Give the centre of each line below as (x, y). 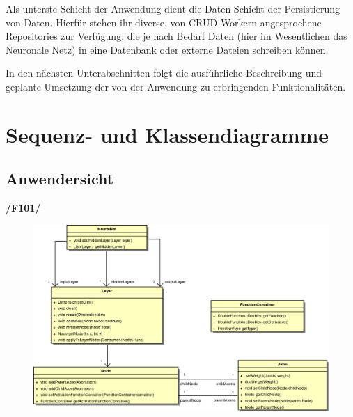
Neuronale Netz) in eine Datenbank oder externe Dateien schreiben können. (167, 49)
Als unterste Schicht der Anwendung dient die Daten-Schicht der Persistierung (173, 8)
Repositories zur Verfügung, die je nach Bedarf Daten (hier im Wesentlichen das (176, 36)
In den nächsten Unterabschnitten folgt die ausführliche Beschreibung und (164, 73)
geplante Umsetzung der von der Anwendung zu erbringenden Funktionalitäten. (176, 86)
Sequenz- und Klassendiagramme (167, 134)
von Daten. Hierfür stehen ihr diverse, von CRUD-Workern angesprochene (164, 22)
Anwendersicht (60, 179)
